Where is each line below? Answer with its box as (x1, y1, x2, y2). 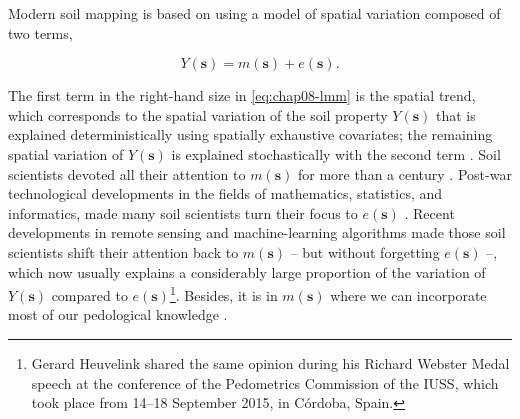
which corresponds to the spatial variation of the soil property (8, 104, 388, 125)
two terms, (8, 22, 73, 43)
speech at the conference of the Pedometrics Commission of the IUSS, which (31, 372, 499, 393)
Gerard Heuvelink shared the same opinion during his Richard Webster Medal (31, 352, 510, 373)
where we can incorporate (330, 284, 487, 305)
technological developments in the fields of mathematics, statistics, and (8, 183, 443, 204)
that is (435, 104, 476, 125)
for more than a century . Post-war (297, 163, 512, 184)
